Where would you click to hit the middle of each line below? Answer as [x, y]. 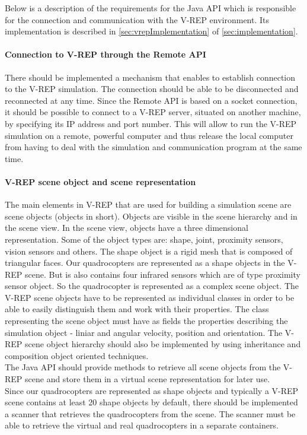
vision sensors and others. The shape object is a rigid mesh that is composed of [149, 251]
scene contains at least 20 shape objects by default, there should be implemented [151, 402]
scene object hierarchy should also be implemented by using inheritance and [163, 344]
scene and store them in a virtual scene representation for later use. [148, 379]
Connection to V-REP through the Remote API [105, 54]
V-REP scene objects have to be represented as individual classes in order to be [150, 297]
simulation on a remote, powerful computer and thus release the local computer [149, 135]
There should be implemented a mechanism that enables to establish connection [150, 77]
